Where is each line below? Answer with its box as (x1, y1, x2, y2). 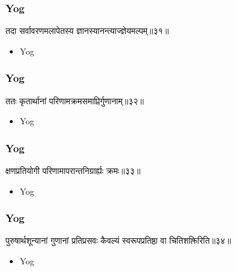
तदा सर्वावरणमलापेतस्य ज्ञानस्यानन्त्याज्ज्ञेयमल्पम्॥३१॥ (5, 24, 169, 37)
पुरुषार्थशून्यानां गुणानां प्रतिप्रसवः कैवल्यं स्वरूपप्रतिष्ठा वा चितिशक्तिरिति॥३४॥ (5, 234, 231, 247)
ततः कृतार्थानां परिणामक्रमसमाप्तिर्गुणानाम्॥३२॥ (5, 94, 144, 107)
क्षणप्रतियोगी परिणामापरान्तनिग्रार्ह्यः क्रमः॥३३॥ (5, 164, 141, 177)
